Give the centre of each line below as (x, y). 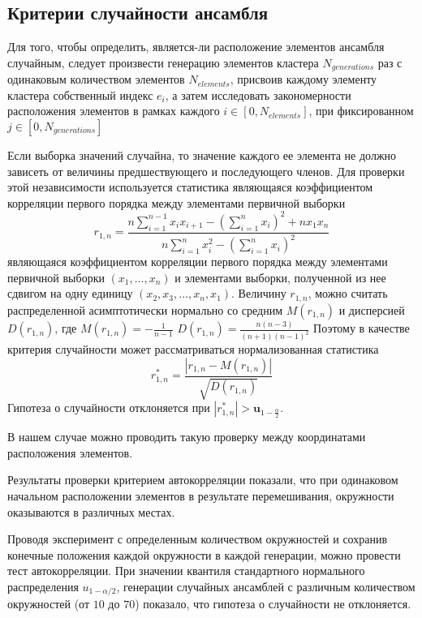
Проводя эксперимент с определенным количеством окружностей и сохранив (198, 539)
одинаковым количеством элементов (96, 79)
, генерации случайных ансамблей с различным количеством (266, 586)
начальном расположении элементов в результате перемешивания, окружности (201, 495)
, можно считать (348, 293)
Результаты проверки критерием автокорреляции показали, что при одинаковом (203, 480)
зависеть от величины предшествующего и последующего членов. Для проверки (206, 171)
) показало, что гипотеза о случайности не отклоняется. (273, 604)
